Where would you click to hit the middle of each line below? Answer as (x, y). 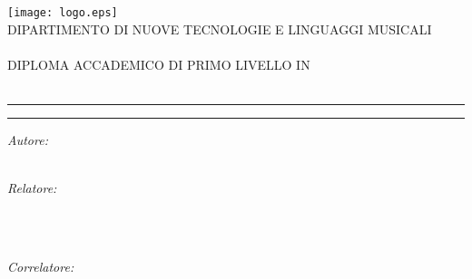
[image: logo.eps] (63, 13)
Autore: (28, 140)
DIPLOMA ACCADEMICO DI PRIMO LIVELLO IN (159, 64)
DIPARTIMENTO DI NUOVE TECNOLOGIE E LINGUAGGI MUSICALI (220, 29)
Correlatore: (41, 266)
